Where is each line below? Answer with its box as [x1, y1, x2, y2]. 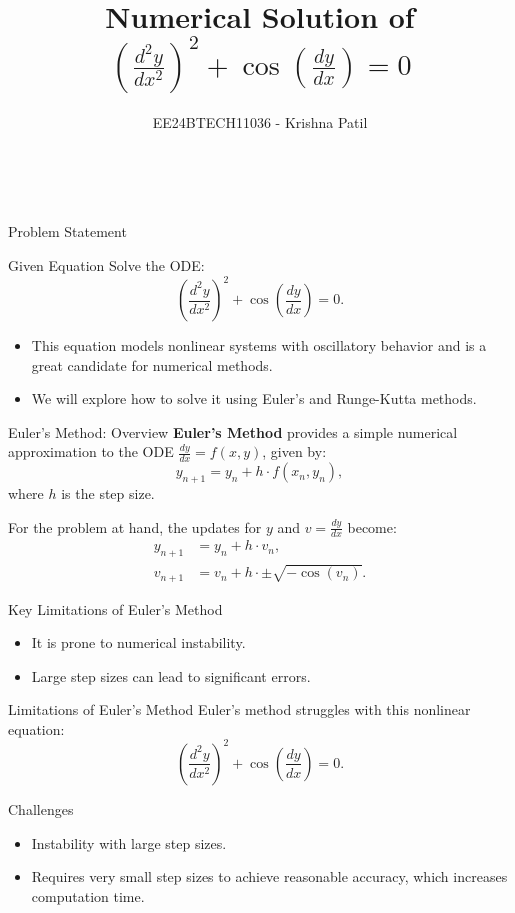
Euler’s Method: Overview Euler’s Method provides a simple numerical [8, 421, 458, 442]
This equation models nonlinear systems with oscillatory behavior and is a [31, 335, 487, 355]
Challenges [8, 798, 74, 819]
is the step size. [61, 483, 155, 503]
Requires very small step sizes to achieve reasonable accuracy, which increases [31, 866, 508, 887]
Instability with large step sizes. [31, 832, 227, 853]
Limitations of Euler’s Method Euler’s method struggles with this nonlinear [8, 699, 471, 720]
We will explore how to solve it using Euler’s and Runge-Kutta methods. [31, 388, 477, 409]
